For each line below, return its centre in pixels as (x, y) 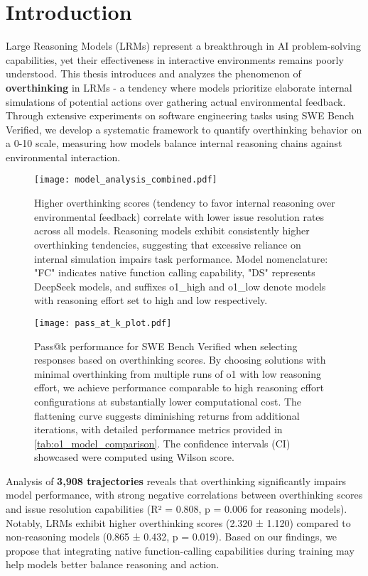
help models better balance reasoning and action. (113, 564)
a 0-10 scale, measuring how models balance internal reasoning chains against (174, 143)
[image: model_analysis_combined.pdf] (126, 180)
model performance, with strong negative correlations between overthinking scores (184, 495)
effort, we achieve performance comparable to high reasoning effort (179, 387)
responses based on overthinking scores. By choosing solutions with (180, 360)
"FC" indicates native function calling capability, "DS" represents (175, 272)
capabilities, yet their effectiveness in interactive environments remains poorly (175, 59)
